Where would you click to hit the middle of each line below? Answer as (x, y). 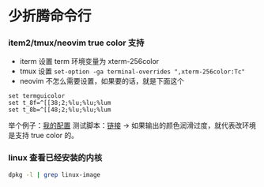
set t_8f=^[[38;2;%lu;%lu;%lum (60, 103)
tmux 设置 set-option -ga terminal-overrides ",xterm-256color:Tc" (132, 71)
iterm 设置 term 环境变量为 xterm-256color (89, 62)
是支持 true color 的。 (43, 136)
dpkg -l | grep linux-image (55, 174)
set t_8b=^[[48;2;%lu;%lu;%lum (60, 110)
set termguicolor (37, 96)
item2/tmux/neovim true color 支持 (76, 43)
